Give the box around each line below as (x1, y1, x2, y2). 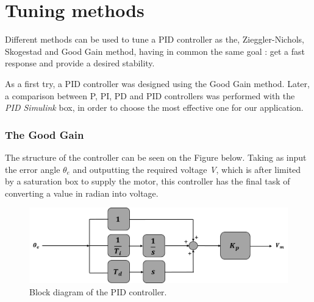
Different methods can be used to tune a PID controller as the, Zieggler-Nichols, (5, 33, 305, 46)
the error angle (5, 163, 60, 175)
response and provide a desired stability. (5, 57, 155, 69)
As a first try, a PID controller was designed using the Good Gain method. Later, (5, 77, 310, 90)
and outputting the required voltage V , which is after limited (73, 163, 301, 175)
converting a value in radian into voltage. (5, 186, 159, 199)
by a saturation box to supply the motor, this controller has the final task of (5, 175, 290, 188)
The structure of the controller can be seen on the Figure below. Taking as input (5, 150, 307, 163)
